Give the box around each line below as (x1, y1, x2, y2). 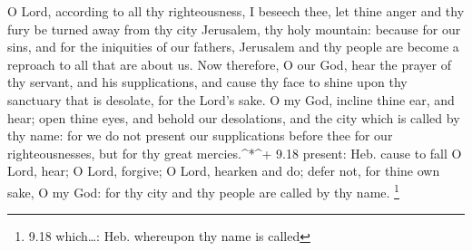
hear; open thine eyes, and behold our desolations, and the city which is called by (7, 108, 460, 127)
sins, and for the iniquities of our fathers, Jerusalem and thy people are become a (7, 37, 459, 56)
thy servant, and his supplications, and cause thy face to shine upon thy (7, 72, 408, 92)
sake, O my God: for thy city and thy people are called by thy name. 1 (7, 179, 399, 201)
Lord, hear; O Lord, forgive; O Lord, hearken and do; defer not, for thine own (7, 161, 440, 180)
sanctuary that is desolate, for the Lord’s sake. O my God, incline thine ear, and (7, 90, 455, 109)
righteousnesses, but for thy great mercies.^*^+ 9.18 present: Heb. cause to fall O (7, 143, 462, 162)
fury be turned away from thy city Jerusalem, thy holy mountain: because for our (7, 19, 461, 38)
